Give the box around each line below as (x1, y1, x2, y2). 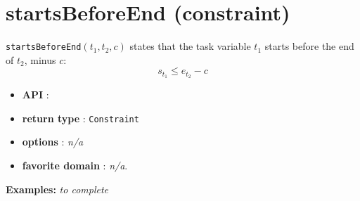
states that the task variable (129, 39, 251, 53)
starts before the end (264, 39, 354, 53)
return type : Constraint (22, 110, 139, 125)
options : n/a (22, 134, 84, 149)
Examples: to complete (6, 181, 109, 196)
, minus (24, 52, 56, 67)
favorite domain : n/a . (22, 158, 128, 173)
